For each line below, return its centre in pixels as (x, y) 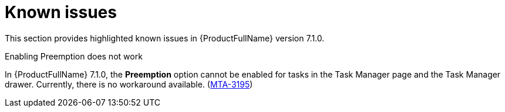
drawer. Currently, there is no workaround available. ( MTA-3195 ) (129, 84)
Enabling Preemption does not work (74, 56)
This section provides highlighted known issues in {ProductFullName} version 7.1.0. (165, 38)
